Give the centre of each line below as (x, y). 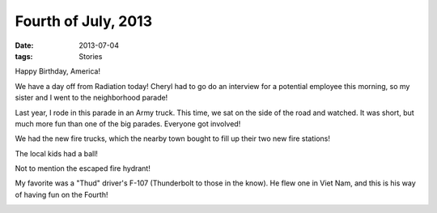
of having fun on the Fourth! (62, 194)
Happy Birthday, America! (58, 71)
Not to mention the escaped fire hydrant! (83, 168)
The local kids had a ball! (57, 153)
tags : (24, 56)
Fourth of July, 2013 (84, 21)
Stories (91, 56)
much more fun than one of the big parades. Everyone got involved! (128, 124)
